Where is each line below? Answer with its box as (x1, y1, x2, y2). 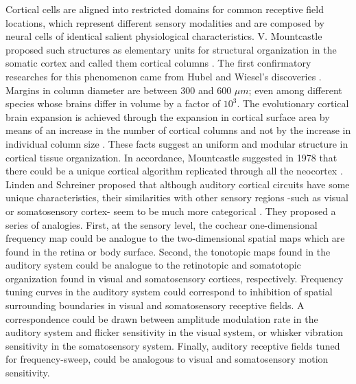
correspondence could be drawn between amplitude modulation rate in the (5, 311, 318, 326)
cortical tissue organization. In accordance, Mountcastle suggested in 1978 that (5, 150, 337, 164)
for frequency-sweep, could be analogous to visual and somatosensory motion (5, 352, 329, 366)
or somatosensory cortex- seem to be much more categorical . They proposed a (5, 203, 336, 218)
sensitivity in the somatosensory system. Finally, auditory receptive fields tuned (5, 338, 340, 352)
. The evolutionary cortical (237, 96, 349, 111)
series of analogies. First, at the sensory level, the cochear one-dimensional (5, 217, 318, 231)
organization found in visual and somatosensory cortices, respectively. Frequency (5, 271, 344, 285)
